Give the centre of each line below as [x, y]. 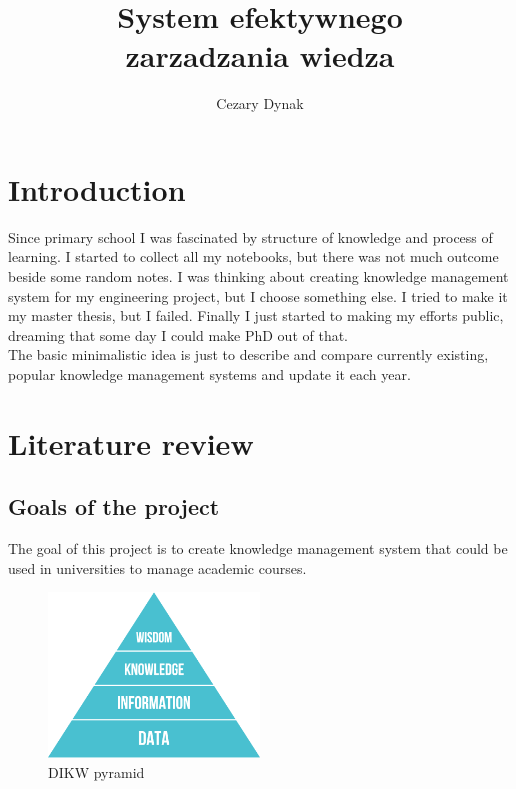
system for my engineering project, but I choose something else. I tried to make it [258, 295]
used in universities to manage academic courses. [157, 567]
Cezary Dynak [260, 103]
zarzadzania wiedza [260, 55]
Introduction [97, 188]
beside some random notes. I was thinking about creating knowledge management [258, 276]
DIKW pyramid [96, 771]
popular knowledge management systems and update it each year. [209, 374]
